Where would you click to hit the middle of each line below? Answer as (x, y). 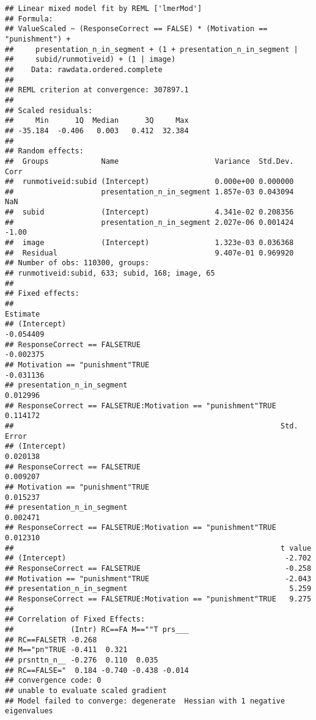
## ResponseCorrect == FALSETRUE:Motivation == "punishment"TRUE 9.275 (158, 599)
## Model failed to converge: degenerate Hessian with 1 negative (145, 701)
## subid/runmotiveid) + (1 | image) (90, 60)
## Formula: (29, 19)
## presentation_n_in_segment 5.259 (158, 589)
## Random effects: (44, 151)
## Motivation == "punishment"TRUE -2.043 (158, 579)
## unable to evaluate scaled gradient (86, 690)
